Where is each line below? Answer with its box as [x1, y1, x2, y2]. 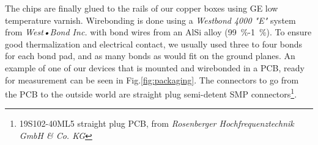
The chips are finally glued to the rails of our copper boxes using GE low [5, 2, 278, 14]
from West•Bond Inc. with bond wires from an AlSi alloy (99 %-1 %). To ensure [5, 26, 312, 38]
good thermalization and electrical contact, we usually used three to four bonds [5, 37, 303, 50]
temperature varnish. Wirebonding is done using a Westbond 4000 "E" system [5, 13, 296, 26]
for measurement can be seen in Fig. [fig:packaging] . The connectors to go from [5, 73, 299, 86]
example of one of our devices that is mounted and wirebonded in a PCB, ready [5, 61, 305, 74]
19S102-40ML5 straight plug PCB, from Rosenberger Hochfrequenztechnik [19, 117, 294, 130]
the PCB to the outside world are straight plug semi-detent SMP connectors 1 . [5, 86, 297, 100]
